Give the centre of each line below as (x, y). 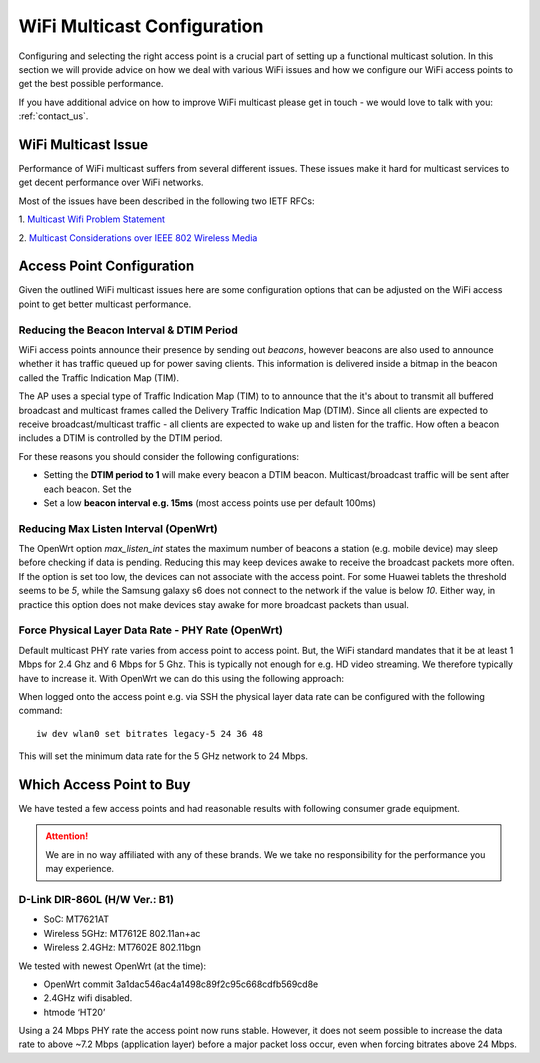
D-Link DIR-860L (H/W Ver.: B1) (96, 899)
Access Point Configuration (106, 266)
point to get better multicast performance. (105, 304)
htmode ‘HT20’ (74, 1012)
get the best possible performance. (91, 84)
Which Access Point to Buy (104, 784)
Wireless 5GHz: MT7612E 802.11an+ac (122, 933)
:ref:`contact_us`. (53, 116)
